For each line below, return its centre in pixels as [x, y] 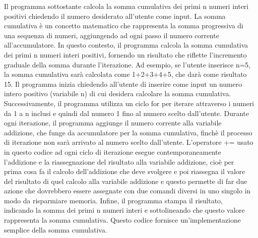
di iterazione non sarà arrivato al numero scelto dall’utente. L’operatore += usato [129, 142]
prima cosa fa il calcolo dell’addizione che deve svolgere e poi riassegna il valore [125, 171]
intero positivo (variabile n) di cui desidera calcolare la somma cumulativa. [118, 93]
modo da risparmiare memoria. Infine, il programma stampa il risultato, [113, 200]
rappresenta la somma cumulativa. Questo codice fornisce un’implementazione [123, 220]
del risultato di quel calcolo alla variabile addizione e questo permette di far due [126, 181]
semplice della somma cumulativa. [56, 229]
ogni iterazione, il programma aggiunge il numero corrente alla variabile [113, 123]
